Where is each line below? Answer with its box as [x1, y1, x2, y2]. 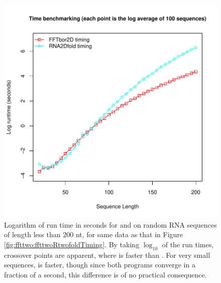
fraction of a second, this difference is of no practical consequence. [4, 269, 207, 279]
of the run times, [162, 239, 214, 249]
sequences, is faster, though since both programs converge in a [4, 259, 195, 270]
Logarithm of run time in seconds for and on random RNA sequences [4, 219, 217, 230]
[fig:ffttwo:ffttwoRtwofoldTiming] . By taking [4, 239, 140, 249]
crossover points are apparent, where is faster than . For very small [4, 249, 210, 260]
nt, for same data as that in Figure [75, 229, 183, 240]
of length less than [4, 229, 61, 240]
